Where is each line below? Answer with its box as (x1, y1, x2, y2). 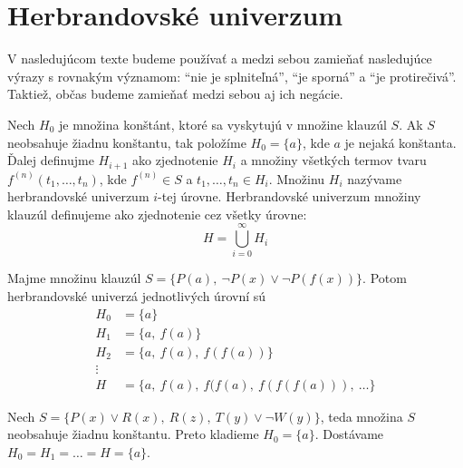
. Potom (362, 268, 407, 288)
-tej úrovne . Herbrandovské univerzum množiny (158, 187, 421, 206)
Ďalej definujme (7, 151, 94, 170)
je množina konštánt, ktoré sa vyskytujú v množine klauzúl (58, 114, 387, 133)
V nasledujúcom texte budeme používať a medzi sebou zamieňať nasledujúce (7, 49, 432, 68)
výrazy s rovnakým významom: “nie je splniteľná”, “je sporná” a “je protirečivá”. (7, 66, 457, 85)
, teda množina (320, 406, 403, 425)
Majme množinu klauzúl (7, 268, 141, 288)
